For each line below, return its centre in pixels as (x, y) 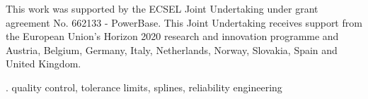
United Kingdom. (44, 64)
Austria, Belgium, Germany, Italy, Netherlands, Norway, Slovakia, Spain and (172, 49)
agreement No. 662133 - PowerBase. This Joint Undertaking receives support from (184, 22)
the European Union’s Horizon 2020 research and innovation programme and (172, 36)
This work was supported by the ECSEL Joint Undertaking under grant (162, 8)
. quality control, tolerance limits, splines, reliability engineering (144, 87)
